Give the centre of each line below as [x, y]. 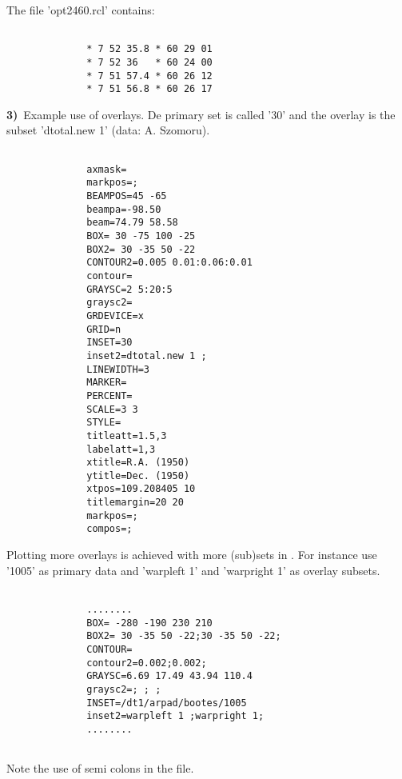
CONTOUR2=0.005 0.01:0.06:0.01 [169, 263]
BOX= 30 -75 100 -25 [141, 236]
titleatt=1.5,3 [127, 435]
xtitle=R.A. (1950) [138, 463]
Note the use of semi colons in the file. [100, 768]
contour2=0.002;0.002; [147, 663]
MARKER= [107, 383]
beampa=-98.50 [124, 209]
